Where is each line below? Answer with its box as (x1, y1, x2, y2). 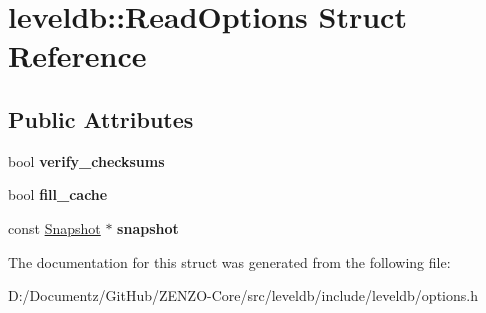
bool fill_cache (8, 184, 108, 205)
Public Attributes (8, 103, 194, 134)
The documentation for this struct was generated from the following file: (8, 251, 451, 272)
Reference (8, 35, 147, 76)
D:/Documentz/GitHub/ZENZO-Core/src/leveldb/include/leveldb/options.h (8, 285, 478, 306)
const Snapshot (8, 217, 101, 238)
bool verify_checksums (8, 150, 165, 171)
